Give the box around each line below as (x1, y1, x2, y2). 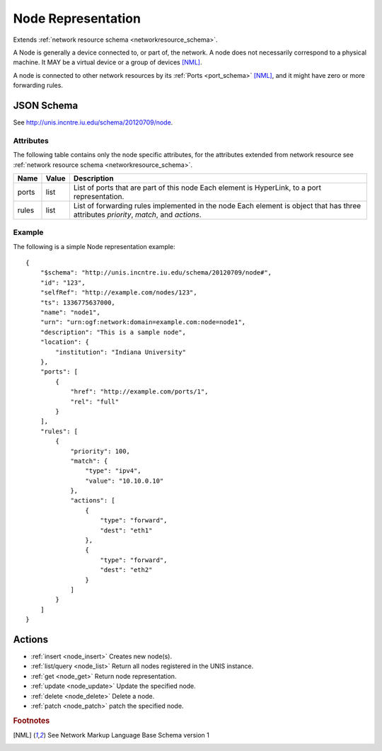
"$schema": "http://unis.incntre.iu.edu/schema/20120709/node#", (40, 269, 272, 277)
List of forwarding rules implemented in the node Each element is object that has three (73, 200, 361, 210)
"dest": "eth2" (100, 566, 153, 574)
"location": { (40, 338, 90, 346)
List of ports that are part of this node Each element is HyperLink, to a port (73, 183, 322, 193)
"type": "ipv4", (85, 467, 141, 475)
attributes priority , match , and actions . (73, 210, 202, 219)
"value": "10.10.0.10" (85, 476, 164, 485)
